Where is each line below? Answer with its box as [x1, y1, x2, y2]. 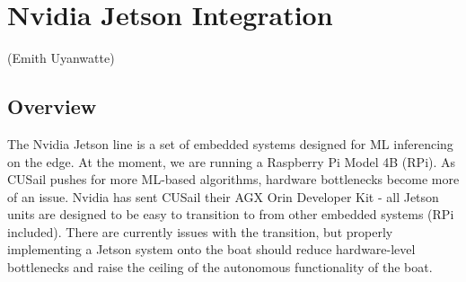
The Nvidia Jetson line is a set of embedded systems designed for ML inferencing [7, 134, 453, 153]
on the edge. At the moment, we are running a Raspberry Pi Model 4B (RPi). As [7, 152, 456, 171]
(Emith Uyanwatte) [7, 48, 115, 67]
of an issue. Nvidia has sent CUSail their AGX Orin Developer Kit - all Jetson [7, 187, 439, 206]
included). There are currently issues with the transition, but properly [7, 222, 393, 241]
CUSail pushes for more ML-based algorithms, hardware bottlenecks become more [7, 170, 460, 189]
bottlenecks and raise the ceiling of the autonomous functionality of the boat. [7, 258, 433, 277]
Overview [7, 93, 97, 120]
